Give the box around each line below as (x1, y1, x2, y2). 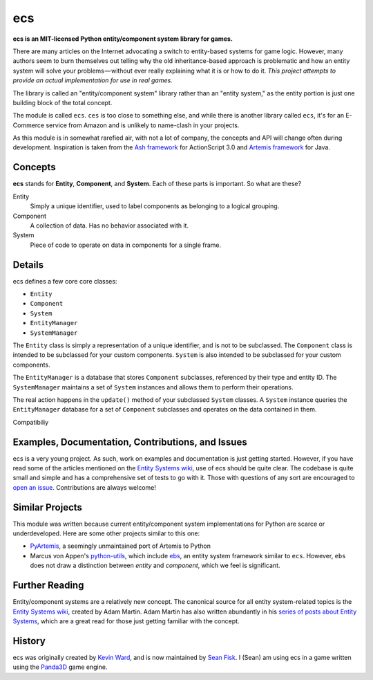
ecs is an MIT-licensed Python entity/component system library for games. (12, 35, 233, 43)
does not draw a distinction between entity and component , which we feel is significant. (30, 561, 280, 570)
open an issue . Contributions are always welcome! (12, 483, 157, 491)
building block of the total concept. (12, 98, 113, 107)
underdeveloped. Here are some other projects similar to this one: (12, 529, 200, 537)
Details (12, 259, 44, 270)
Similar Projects (12, 502, 83, 513)
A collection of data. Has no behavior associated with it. (30, 221, 189, 230)
